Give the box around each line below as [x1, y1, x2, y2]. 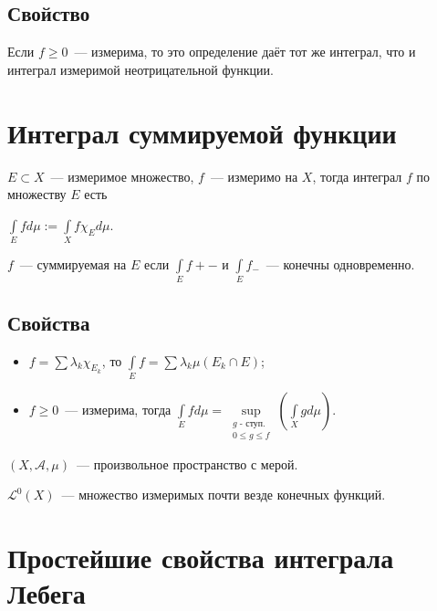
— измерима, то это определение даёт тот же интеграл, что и [74, 42, 416, 61]
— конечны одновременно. [265, 255, 415, 274]
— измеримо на [210, 166, 298, 185]
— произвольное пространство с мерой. [76, 454, 298, 473]
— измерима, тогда [65, 399, 172, 418]
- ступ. [239, 418, 265, 428]
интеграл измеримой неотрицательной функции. [7, 59, 274, 79]
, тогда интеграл [312, 166, 402, 185]
